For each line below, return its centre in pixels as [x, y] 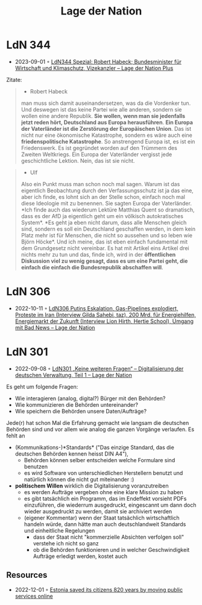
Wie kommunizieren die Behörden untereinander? [77, 404]
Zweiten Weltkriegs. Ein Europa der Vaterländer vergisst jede [96, 154]
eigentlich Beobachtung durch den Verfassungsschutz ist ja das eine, [107, 190]
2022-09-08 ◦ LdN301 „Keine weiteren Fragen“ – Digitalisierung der [99, 368]
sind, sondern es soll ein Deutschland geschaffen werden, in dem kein [108, 229]
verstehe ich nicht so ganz [66, 543]
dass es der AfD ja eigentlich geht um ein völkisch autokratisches [102, 216]
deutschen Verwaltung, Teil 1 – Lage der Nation [74, 375]
